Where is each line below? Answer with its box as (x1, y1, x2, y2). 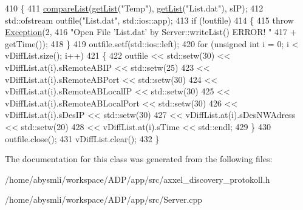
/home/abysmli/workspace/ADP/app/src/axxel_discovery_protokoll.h (5, 172, 270, 185)
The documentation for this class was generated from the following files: (5, 153, 273, 165)
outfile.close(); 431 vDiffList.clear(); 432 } (5, 132, 160, 145)
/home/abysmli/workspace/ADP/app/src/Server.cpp (5, 193, 203, 206)
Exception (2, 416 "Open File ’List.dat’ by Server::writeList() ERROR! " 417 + (5, 25, 297, 38)
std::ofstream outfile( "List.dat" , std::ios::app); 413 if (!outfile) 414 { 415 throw (5, 13, 294, 26)
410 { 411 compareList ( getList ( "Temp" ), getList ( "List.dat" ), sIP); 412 (5, 2, 264, 14)
